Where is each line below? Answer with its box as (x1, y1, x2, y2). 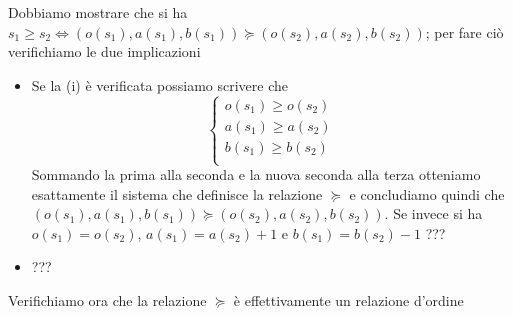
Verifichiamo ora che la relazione (8, 289, 207, 310)
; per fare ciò (425, 21, 504, 42)
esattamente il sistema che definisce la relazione (31, 183, 323, 204)
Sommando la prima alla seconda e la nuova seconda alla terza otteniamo (31, 164, 481, 184)
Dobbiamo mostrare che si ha (8, 2, 188, 22)
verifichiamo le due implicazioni (8, 41, 201, 62)
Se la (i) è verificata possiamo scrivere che (31, 74, 288, 95)
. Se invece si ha (384, 203, 483, 224)
